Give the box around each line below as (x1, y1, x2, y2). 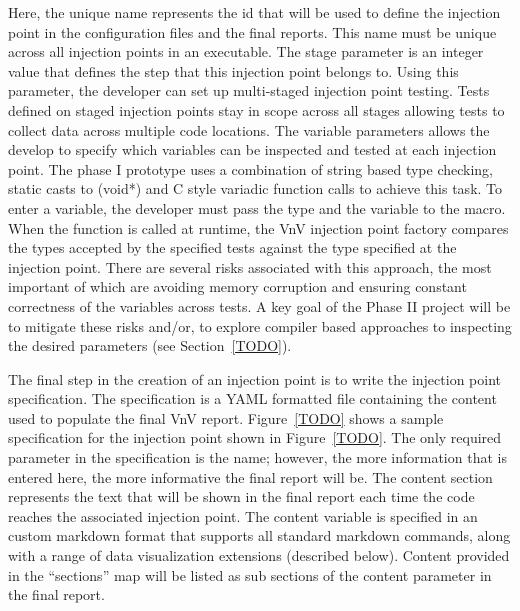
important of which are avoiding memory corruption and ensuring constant (8, 276, 467, 297)
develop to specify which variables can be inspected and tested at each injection (8, 139, 497, 160)
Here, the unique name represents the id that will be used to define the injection (8, 2, 501, 22)
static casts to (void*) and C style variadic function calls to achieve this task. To (8, 178, 503, 199)
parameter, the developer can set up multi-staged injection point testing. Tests (8, 80, 490, 101)
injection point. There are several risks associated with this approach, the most (8, 256, 492, 277)
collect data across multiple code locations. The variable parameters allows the (8, 119, 490, 140)
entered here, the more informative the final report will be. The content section (8, 466, 493, 487)
